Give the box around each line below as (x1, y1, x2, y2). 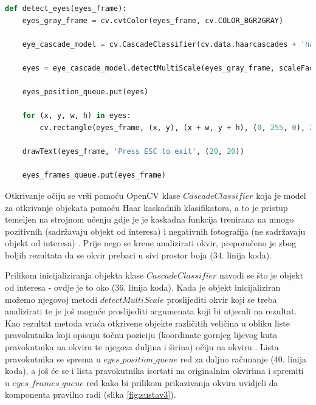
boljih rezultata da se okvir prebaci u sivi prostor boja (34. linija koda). (5, 248, 272, 261)
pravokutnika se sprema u (5, 352, 101, 365)
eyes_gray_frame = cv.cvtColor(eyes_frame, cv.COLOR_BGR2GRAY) (22, 16, 284, 25)
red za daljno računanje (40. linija (180, 352, 307, 365)
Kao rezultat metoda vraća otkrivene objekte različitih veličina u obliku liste (5, 316, 290, 329)
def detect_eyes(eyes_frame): (5, 4, 127, 13)
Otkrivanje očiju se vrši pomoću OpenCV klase (5, 189, 180, 201)
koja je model (256, 189, 306, 201)
